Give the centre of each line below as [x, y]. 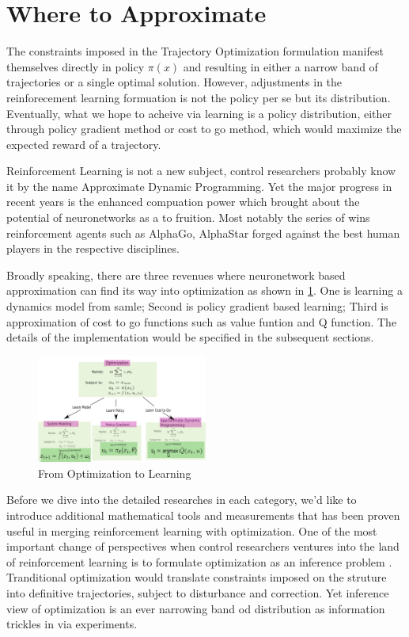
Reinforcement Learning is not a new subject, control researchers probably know [201, 171]
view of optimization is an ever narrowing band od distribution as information [196, 608]
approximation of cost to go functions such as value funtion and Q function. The [202, 321]
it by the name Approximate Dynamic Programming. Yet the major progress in [199, 186]
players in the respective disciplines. [93, 248]
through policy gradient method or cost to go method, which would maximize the [204, 129]
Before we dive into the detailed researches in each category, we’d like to [182, 500]
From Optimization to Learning [115, 473]
